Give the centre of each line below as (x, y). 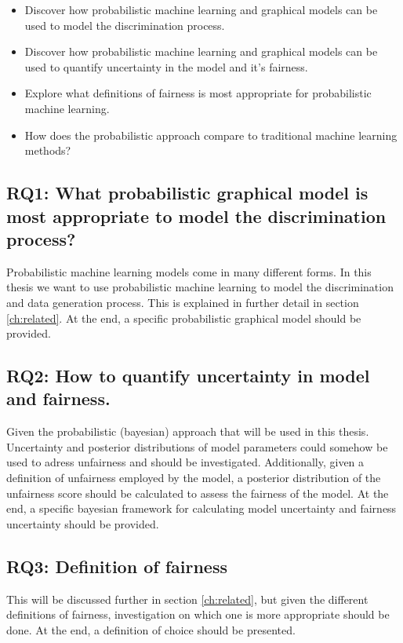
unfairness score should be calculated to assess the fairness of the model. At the (198, 493)
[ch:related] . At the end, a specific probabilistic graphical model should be (184, 318)
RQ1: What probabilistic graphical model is (187, 193)
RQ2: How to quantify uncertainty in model (188, 376)
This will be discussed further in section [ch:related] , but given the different (187, 599)
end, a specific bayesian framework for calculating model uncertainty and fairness (201, 508)
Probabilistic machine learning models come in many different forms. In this (189, 271)
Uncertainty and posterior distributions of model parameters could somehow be (197, 446)
